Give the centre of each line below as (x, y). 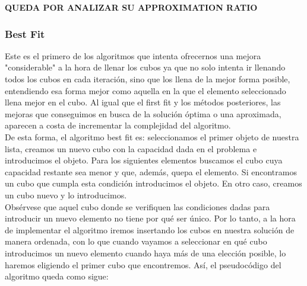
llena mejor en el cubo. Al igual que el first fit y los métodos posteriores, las (143, 102)
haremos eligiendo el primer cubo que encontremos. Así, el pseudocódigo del (143, 264)
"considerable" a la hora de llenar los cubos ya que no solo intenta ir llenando (145, 67)
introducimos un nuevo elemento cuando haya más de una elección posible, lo (145, 253)
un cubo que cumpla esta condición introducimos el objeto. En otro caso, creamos (153, 183)
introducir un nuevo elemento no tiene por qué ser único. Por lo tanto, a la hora (150, 218)
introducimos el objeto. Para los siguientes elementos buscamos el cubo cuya (144, 160)
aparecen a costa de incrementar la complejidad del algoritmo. (118, 125)
